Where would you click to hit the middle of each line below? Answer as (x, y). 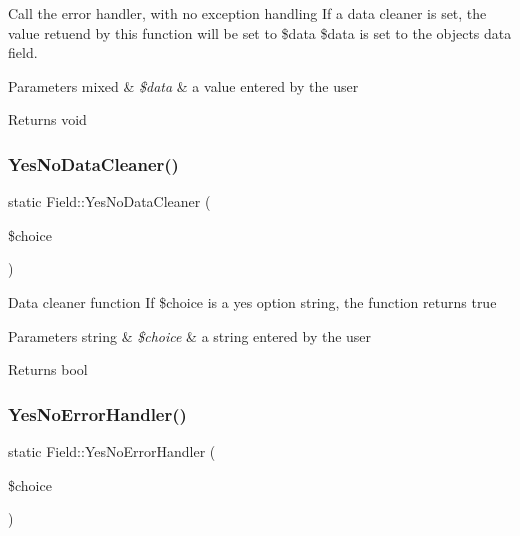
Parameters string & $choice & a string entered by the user (190, 335)
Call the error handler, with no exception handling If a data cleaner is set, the (247, 13)
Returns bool (48, 369)
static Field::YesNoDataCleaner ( (109, 201)
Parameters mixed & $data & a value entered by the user (183, 85)
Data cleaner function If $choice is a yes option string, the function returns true (252, 301)
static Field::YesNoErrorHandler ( (112, 450)
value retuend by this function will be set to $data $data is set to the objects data (260, 32)
